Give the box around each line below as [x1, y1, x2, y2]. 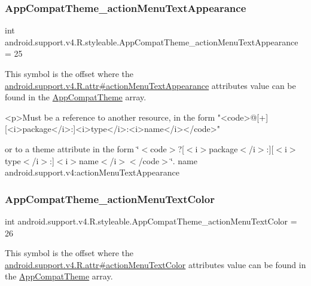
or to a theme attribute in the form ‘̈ [5, 142, 139, 155]
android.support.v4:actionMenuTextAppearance [5, 166, 179, 179]
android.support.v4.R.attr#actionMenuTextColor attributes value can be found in [5, 258, 306, 270]
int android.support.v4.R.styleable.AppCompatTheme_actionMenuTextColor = [5, 214, 297, 227]
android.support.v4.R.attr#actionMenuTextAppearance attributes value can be [5, 79, 296, 91]
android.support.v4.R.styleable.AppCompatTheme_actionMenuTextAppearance [5, 35, 298, 48]
